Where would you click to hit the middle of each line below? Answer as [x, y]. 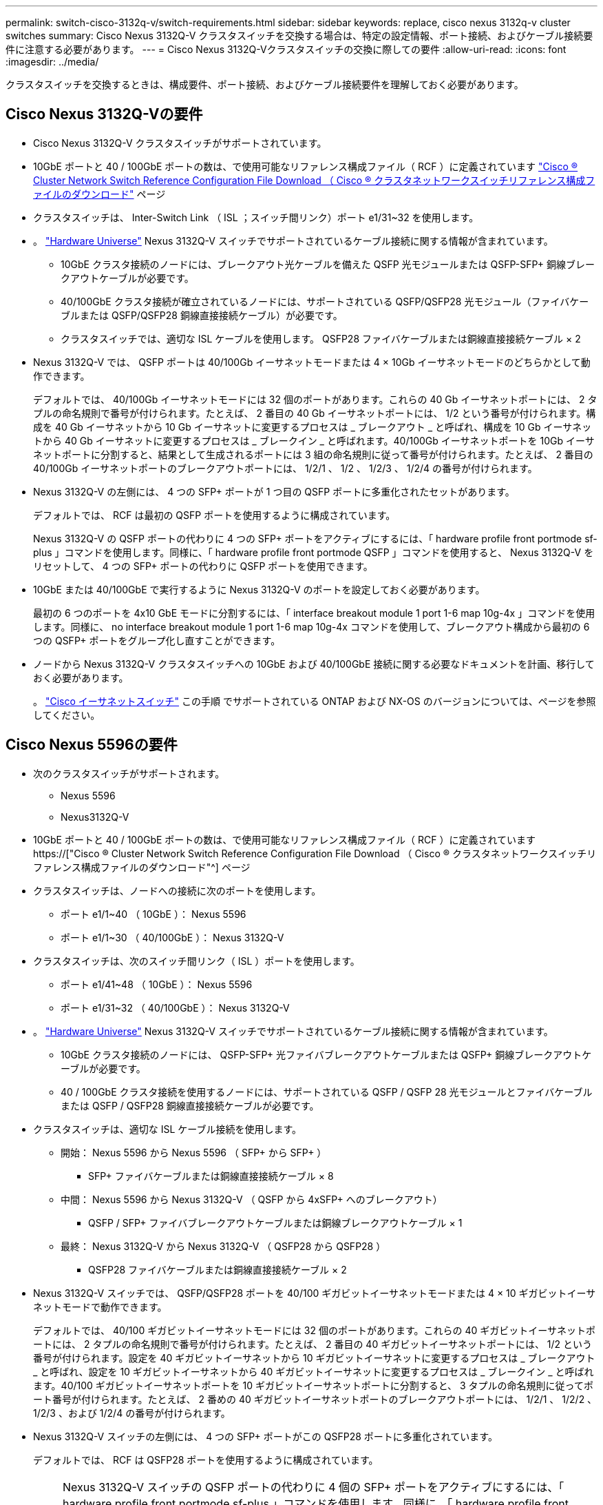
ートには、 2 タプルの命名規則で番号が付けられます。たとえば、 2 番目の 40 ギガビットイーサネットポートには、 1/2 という [313, 1344]
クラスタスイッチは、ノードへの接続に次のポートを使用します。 [177, 890]
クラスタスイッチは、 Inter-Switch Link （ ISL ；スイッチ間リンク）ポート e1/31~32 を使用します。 [256, 217]
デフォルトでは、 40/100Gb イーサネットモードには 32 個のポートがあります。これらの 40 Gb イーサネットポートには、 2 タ [315, 399]
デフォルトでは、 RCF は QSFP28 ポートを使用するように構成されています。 [206, 1460]
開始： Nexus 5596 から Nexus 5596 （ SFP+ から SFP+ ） [194, 1152]
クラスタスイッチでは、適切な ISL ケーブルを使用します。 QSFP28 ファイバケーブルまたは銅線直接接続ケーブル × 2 [321, 338]
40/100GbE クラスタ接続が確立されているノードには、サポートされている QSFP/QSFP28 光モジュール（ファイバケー [325, 301]
